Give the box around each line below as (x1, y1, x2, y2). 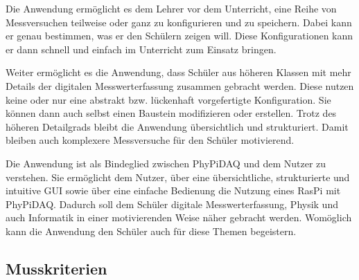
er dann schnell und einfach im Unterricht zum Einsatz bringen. (6, 41, 277, 56)
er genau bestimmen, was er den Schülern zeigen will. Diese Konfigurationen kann (6, 28, 353, 43)
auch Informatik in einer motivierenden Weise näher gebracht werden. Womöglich (6, 210, 352, 225)
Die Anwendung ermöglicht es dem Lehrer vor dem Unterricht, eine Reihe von (6, 1, 337, 15)
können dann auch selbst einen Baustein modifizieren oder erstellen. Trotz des (6, 106, 337, 120)
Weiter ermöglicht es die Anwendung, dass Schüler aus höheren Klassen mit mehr (6, 65, 351, 80)
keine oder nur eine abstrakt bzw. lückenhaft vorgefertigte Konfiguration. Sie (6, 92, 331, 106)
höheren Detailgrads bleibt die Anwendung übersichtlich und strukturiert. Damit (6, 119, 349, 133)
